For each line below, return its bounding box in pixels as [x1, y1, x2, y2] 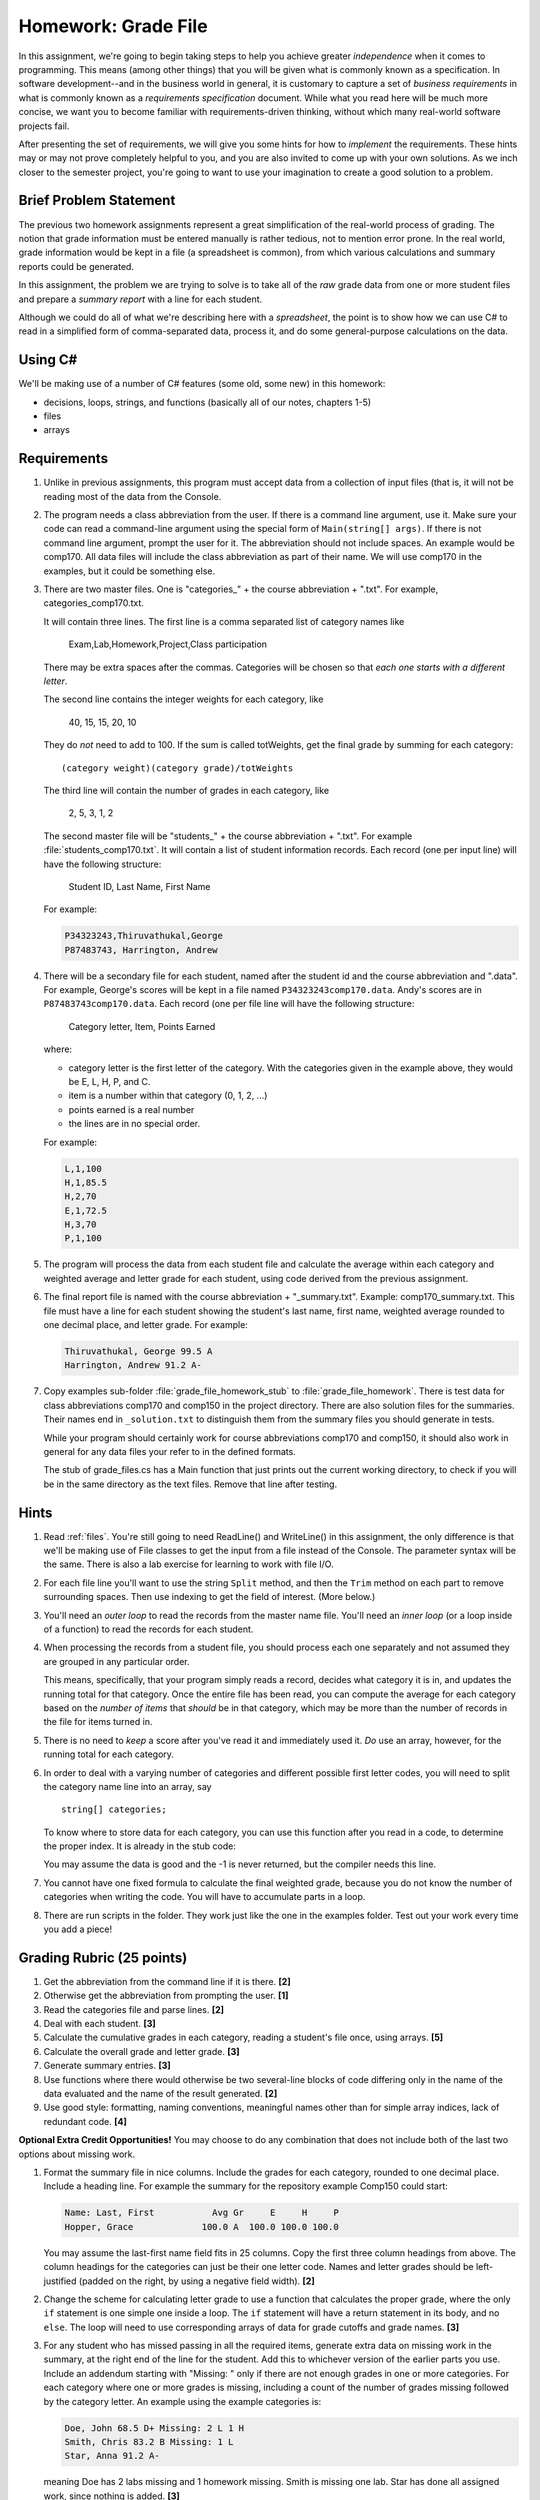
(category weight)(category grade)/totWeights [61, 762, 294, 774]
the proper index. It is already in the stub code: [43, 1840, 237, 1852]
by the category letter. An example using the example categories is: [43, 2395, 322, 2407]
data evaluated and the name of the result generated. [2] [43, 2088, 278, 2100]
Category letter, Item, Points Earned [68, 1020, 216, 1032]
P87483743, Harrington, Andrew [64, 944, 219, 955]
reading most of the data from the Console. [43, 490, 222, 502]
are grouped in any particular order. [43, 1655, 190, 1667]
